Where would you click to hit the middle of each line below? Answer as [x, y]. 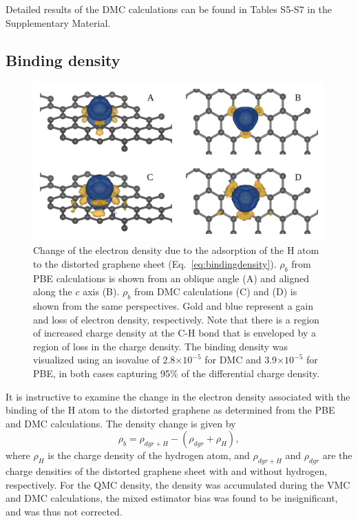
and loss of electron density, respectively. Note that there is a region [176, 319]
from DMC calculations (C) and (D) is [215, 291]
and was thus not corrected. [64, 511]
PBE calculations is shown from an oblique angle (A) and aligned [171, 278]
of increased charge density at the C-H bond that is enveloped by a [175, 333]
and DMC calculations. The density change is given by [121, 423]
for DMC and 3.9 [241, 360]
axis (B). [101, 291]
